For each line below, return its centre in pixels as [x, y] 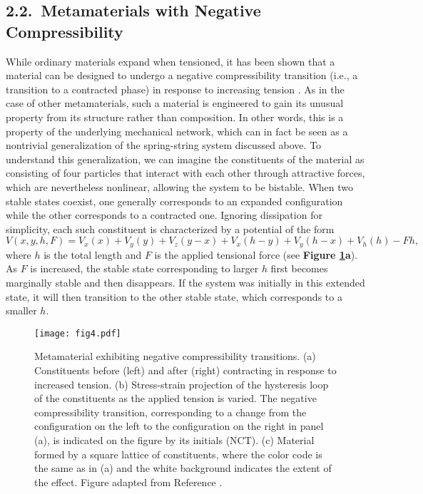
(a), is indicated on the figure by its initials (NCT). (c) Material [174, 439]
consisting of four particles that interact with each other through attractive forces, [185, 173]
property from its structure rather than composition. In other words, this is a [175, 117]
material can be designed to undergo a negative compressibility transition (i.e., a [182, 75]
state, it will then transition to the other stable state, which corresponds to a [174, 296]
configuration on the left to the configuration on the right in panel [179, 426]
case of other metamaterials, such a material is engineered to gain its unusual [175, 103]
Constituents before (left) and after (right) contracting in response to [185, 370]
